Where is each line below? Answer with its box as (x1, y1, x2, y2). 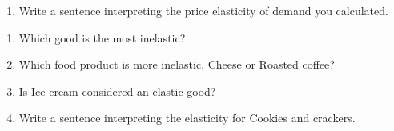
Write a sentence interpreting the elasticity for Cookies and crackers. (18, 109, 356, 126)
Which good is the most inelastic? (18, 29, 186, 46)
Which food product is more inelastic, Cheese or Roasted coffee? (18, 56, 335, 73)
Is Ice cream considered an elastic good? (18, 82, 216, 99)
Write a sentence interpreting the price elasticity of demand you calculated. (18, 2, 388, 18)
